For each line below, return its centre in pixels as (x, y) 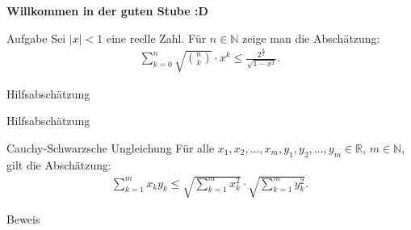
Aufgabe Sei (36, 38)
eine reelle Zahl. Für (156, 38)
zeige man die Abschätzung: (311, 38)
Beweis (23, 218)
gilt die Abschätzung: (59, 164)
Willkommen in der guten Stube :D (107, 10)
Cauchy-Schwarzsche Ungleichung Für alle (111, 148)
